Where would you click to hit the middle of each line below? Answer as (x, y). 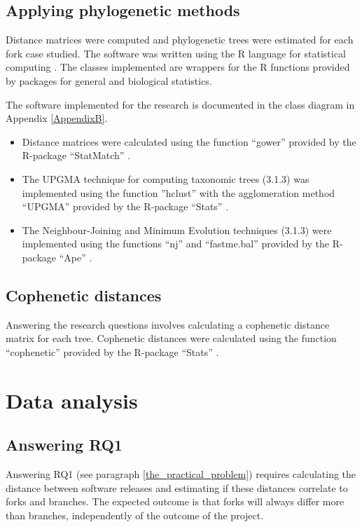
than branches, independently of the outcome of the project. (135, 515)
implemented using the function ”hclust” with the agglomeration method (179, 192)
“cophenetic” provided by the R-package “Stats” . (112, 351)
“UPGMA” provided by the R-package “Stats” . (125, 206)
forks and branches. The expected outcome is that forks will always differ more (175, 501)
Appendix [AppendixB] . (57, 118)
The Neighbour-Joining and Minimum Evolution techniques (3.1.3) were (177, 230)
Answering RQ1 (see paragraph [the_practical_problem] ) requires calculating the (181, 474)
